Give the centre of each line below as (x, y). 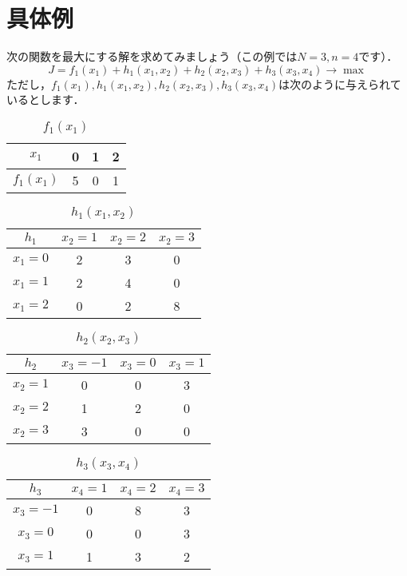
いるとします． (45, 99)
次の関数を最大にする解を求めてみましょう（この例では (152, 56)
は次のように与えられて (340, 83)
